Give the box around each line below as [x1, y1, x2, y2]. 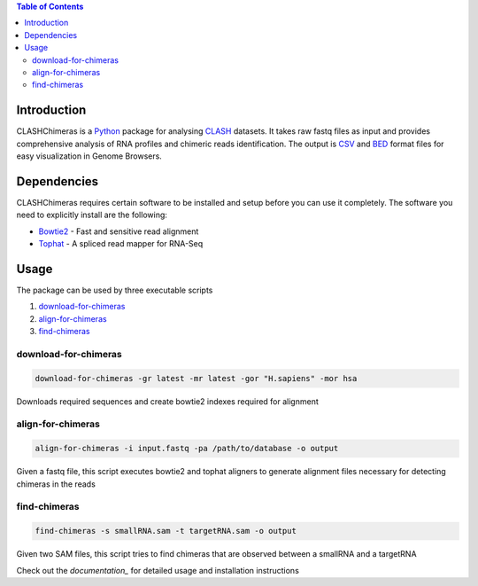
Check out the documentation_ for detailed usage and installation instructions [16, 565, 300, 575]
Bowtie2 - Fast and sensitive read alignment [38, 226, 199, 237]
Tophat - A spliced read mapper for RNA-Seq [38, 238, 204, 249]
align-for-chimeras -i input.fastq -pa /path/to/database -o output [35, 443, 339, 454]
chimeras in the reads [16, 479, 96, 489]
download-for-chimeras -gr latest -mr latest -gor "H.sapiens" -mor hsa [35, 373, 358, 383]
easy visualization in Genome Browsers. [16, 151, 163, 161]
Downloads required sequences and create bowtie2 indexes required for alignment [16, 395, 319, 407]
